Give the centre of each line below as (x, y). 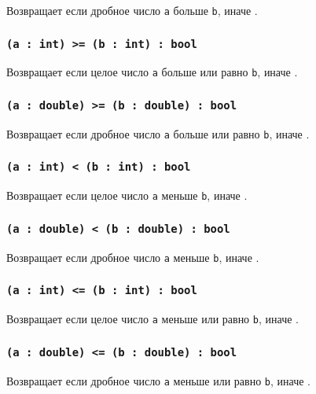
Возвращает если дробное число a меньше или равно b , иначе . (159, 380)
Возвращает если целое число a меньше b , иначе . (127, 195)
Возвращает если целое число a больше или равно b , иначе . (152, 72)
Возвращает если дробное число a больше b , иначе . (132, 10)
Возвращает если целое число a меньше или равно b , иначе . (152, 319)
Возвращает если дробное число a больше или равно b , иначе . (158, 133)
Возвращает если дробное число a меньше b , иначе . (133, 257)
